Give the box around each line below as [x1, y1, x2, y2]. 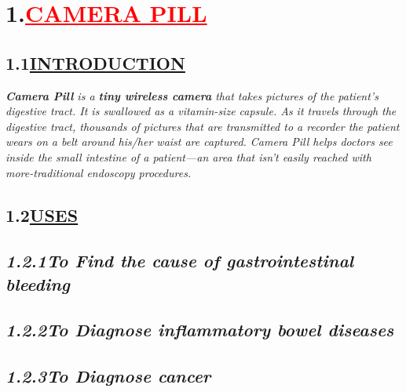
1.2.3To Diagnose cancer [5, 364, 211, 388]
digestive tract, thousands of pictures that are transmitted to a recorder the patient [5, 118, 400, 134]
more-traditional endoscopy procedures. [5, 164, 192, 180]
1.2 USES [5, 202, 79, 227]
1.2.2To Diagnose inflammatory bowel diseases [5, 318, 394, 342]
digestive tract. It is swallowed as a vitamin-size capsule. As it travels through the [5, 103, 397, 119]
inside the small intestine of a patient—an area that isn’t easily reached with [5, 148, 371, 165]
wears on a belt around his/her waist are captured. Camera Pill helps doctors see [5, 133, 393, 150]
